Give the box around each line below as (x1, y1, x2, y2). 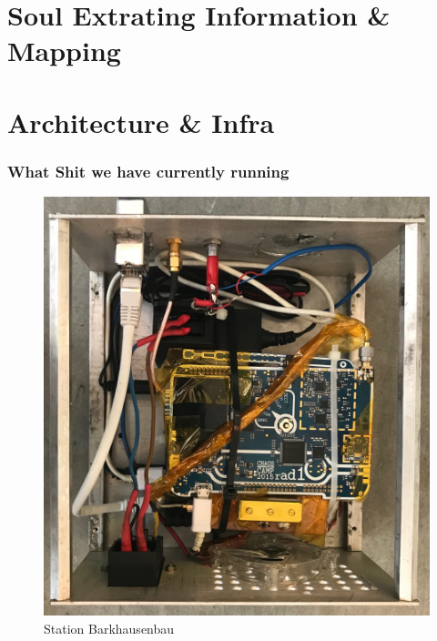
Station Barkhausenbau (44, 618, 175, 637)
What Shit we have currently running (7, 159, 290, 182)
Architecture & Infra (7, 103, 275, 140)
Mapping (7, 32, 121, 69)
